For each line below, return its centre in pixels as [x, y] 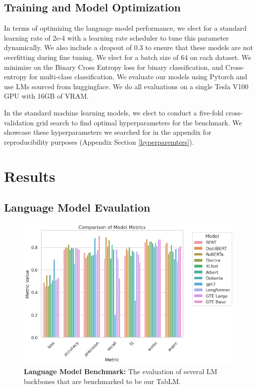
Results [30, 176]
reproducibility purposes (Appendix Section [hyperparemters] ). [99, 141]
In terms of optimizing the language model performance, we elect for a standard [125, 28]
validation [19, 122]
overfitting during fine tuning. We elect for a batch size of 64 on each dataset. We [128, 57]
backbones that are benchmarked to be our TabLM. [102, 381]
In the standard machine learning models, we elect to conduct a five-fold [114, 112]
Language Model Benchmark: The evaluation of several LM [121, 371]
